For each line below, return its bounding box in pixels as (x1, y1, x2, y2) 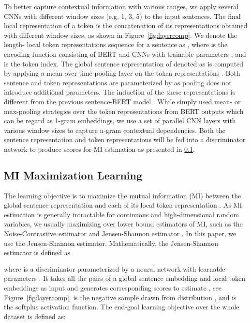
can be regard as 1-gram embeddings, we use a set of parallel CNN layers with (4, 115, 236, 126)
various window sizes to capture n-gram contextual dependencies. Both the (4, 125, 225, 135)
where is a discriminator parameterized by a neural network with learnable (4, 263, 225, 274)
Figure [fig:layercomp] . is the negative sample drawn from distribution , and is (4, 292, 236, 302)
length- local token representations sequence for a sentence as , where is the (4, 39, 228, 49)
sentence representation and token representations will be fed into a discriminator (4, 134, 246, 145)
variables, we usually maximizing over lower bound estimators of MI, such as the (4, 219, 243, 229)
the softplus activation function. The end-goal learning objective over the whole (4, 302, 239, 312)
